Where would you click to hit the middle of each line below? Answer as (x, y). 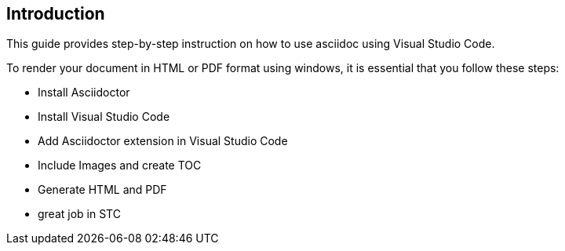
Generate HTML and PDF (102, 190)
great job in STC (79, 214)
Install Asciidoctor (84, 93)
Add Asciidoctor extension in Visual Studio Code (163, 141)
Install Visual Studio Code (104, 117)
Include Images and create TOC (120, 166)
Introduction (56, 14)
